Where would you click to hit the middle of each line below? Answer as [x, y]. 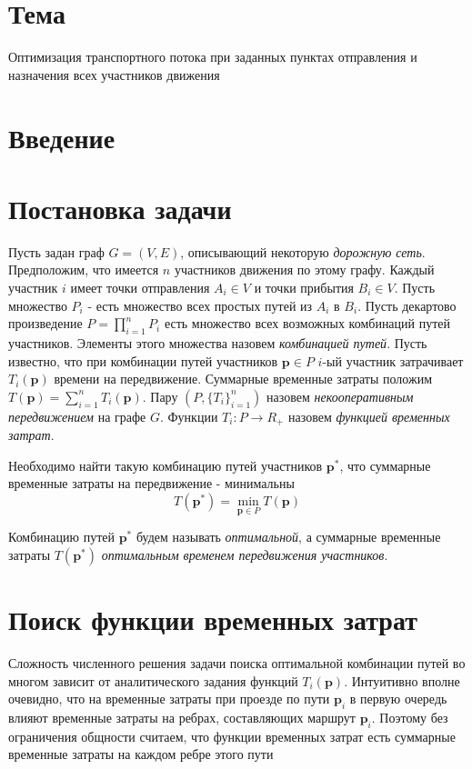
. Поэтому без [410, 717]
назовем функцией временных [369, 416]
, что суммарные [385, 465]
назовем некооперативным [340, 396]
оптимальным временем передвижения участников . [245, 554]
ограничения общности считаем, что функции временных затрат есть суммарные [232, 736]
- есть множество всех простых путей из [200, 305]
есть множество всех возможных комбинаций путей [307, 323]
